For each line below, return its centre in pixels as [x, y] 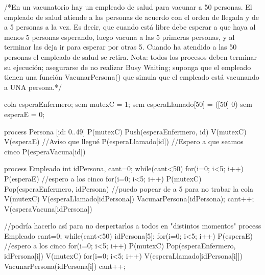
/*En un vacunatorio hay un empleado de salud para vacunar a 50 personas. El [128, 7]
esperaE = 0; [25, 114]
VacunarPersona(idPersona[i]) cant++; [65, 266]
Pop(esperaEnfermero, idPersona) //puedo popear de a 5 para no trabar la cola [129, 188]
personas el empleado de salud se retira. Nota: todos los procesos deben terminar [131, 56]
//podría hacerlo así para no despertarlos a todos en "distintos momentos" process [133, 226]
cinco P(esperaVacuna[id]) [45, 151]
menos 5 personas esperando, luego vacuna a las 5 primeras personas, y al [119, 37]
